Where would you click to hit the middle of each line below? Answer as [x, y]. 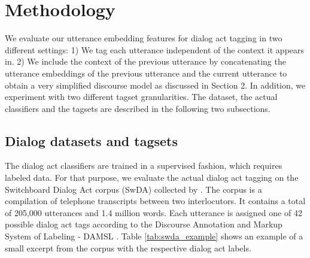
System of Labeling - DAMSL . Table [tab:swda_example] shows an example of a [154, 236]
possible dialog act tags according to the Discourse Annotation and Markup [144, 224]
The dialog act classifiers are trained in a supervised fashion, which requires [144, 166]
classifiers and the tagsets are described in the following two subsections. [138, 108]
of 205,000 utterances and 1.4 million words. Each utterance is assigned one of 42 [154, 212]
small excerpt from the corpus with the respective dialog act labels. [128, 248]
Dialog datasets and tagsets [92, 140]
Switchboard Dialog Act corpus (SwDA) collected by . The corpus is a [133, 189]
